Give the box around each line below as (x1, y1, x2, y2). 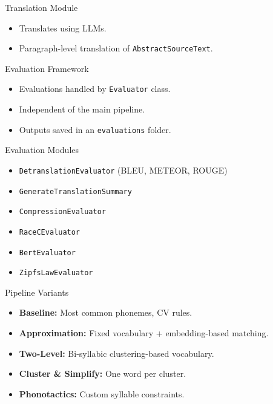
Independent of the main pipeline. (19, 103, 145, 116)
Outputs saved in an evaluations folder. (19, 123, 171, 135)
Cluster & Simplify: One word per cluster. (19, 367, 186, 380)
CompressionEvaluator (19, 207, 106, 217)
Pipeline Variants (5, 285, 69, 298)
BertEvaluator (19, 248, 76, 257)
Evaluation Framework (5, 62, 89, 74)
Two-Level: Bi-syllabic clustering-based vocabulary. (19, 347, 214, 359)
